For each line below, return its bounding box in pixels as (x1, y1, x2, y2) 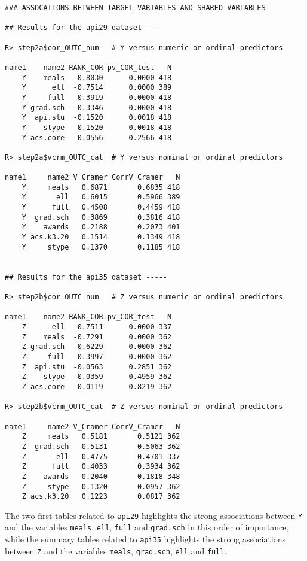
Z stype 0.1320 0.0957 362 (22, 482, 180, 491)
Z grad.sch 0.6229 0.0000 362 (22, 342, 172, 351)
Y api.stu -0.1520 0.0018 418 (22, 113, 172, 122)
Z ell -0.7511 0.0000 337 (22, 323, 172, 331)
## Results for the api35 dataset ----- (5, 272, 168, 281)
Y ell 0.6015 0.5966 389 (22, 193, 180, 202)
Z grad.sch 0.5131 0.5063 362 (22, 442, 180, 451)
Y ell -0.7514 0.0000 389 (22, 83, 172, 92)
